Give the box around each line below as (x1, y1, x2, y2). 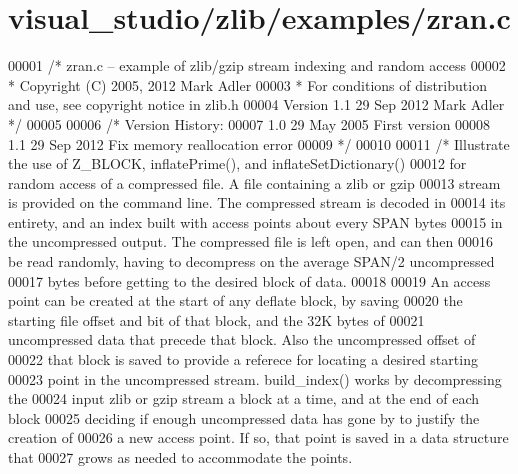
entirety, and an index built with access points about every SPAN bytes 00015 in (8, 211, 503, 232)
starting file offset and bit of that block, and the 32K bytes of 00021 (8, 309, 425, 330)
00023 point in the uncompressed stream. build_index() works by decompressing (8, 368, 502, 389)
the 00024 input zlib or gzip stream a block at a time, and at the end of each (8, 388, 480, 409)
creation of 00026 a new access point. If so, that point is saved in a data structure (8, 427, 509, 448)
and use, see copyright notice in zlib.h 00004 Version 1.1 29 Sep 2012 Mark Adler (8, 94, 505, 115)
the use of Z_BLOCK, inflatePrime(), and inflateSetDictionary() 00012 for (8, 153, 467, 174)
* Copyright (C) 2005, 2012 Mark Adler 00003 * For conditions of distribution (8, 74, 487, 95)
